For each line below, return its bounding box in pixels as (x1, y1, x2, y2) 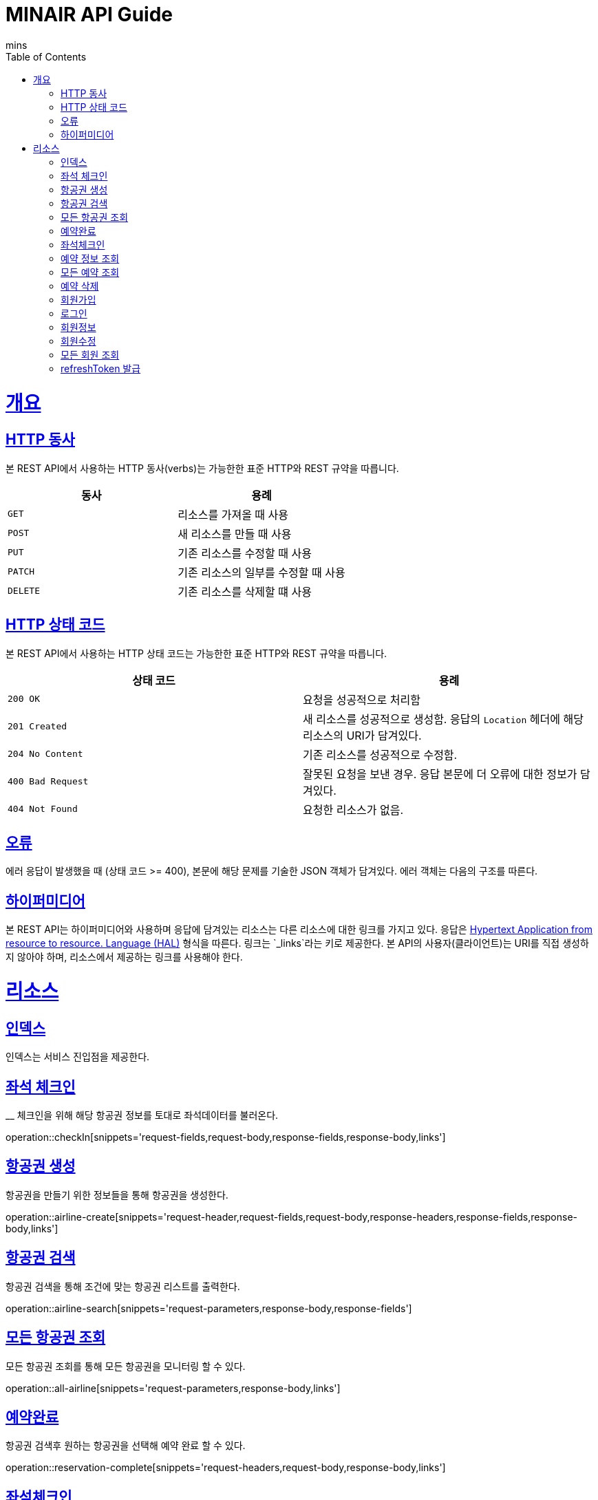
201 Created (8, 721, 67, 732)
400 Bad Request (8, 776, 89, 787)
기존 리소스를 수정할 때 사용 (178, 546, 312, 560)
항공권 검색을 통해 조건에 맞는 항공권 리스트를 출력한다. (6, 1280, 240, 1292)
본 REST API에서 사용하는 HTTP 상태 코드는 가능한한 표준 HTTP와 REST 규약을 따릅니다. (6, 647, 387, 659)
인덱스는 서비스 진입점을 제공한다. (6, 1051, 150, 1063)
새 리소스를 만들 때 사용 (178, 526, 292, 541)
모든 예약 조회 (61, 266, 120, 278)
